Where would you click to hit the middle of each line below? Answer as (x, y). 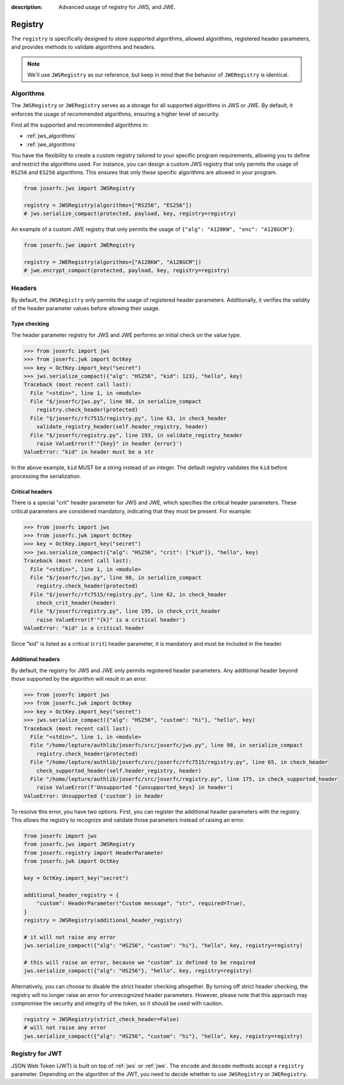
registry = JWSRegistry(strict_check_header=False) (102, 1019)
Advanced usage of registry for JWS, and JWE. (117, 7)
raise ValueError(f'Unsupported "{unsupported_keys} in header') (135, 787)
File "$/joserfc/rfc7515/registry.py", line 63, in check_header (129, 418)
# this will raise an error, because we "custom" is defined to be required (140, 962)
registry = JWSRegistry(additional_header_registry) (103, 920)
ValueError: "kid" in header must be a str (89, 452)
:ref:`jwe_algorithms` (52, 144)
